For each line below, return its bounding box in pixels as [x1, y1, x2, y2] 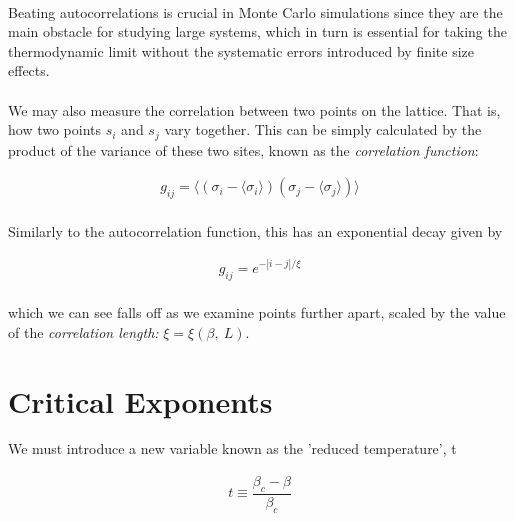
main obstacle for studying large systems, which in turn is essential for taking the [8, 21, 507, 42]
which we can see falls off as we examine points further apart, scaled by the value [8, 302, 506, 323]
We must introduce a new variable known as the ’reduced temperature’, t [8, 438, 457, 459]
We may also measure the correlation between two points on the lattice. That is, [8, 99, 501, 120]
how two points [8, 119, 102, 140]
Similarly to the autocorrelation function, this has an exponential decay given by [8, 220, 503, 241]
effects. [8, 60, 50, 81]
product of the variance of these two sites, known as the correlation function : [8, 139, 479, 160]
